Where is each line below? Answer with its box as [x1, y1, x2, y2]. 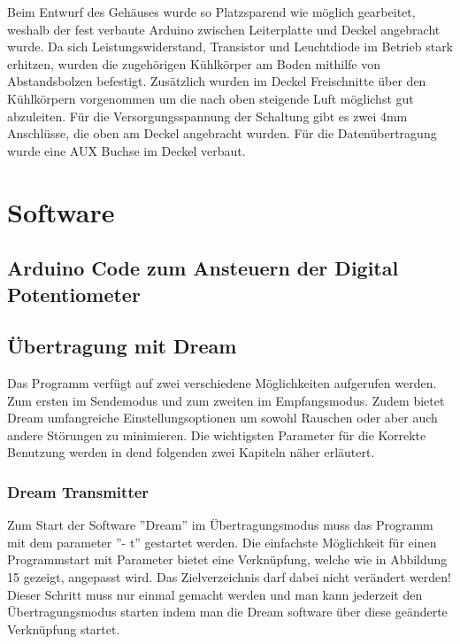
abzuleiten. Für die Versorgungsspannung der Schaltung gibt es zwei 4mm [7, 106, 408, 125]
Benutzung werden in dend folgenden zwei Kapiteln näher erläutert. [7, 443, 375, 462]
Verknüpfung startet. [7, 619, 120, 638]
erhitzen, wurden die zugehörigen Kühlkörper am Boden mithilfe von [7, 54, 380, 73]
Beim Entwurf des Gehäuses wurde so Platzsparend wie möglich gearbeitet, [7, 3, 416, 20]
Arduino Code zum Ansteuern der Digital [7, 254, 399, 282]
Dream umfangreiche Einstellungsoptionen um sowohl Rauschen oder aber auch [7, 408, 438, 427]
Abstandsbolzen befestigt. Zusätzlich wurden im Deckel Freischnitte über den [7, 72, 426, 90]
